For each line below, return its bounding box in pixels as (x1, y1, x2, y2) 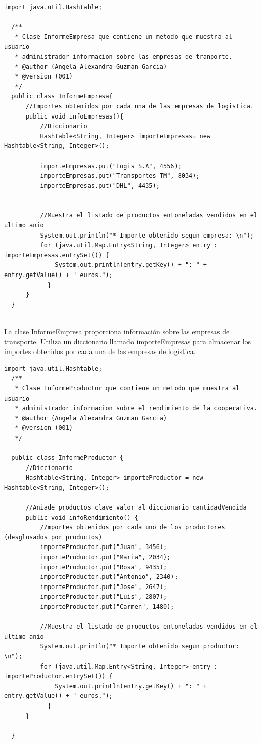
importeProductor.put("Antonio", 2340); (40, 573, 178, 581)
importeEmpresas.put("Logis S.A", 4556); (40, 162, 182, 170)
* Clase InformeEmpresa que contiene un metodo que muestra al (15, 33, 233, 41)
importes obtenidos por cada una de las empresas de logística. (4, 346, 196, 357)
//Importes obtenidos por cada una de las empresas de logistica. (25, 102, 254, 110)
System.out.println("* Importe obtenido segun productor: (40, 643, 240, 650)
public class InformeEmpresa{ (11, 93, 113, 100)
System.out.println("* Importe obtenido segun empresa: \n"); (40, 231, 254, 239)
